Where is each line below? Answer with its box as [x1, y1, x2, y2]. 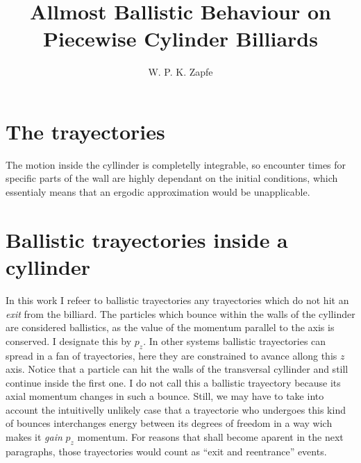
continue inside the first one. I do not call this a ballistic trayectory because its [6, 375, 341, 389]
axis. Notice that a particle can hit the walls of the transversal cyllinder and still [6, 362, 349, 376]
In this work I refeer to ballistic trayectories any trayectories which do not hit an [6, 292, 349, 307]
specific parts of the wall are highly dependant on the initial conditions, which [6, 171, 338, 185]
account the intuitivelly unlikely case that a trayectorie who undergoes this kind [6, 402, 346, 416]
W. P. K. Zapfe [148, 65, 213, 79]
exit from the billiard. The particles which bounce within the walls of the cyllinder [6, 306, 355, 321]
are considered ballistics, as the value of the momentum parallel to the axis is [6, 320, 335, 335]
